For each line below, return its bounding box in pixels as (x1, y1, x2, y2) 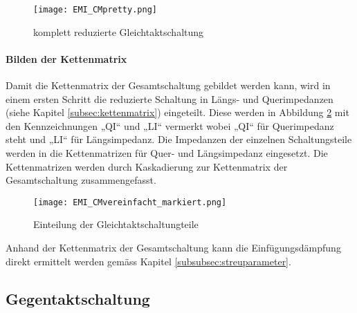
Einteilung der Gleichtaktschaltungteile (33, 217, 199, 231)
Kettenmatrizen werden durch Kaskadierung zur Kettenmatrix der (6, 159, 288, 173)
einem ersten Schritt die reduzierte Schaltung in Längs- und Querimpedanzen (6, 91, 333, 106)
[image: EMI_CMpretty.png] (33, 5, 157, 15)
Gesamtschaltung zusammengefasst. (6, 173, 156, 187)
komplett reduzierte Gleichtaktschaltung (33, 24, 204, 39)
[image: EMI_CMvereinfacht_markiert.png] (33, 197, 227, 207)
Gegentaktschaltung (6, 287, 150, 309)
